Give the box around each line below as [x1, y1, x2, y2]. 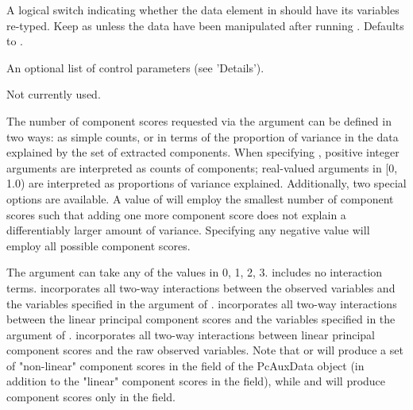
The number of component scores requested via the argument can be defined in [6, 112, 392, 129]
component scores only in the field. [6, 389, 176, 405]
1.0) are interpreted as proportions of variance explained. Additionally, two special [6, 175, 407, 191]
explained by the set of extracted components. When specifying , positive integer [6, 144, 399, 161]
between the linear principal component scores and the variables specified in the [6, 311, 396, 327]
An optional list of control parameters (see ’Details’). [6, 59, 264, 75]
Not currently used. [6, 86, 101, 102]
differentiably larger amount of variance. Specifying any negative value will [6, 222, 370, 238]
